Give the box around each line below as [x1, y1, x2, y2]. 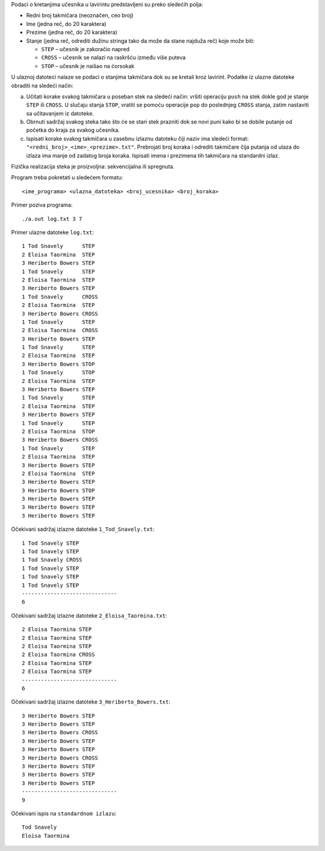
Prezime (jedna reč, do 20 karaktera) [26, 29, 117, 36]
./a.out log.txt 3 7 [22, 215, 82, 222]
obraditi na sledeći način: [11, 82, 73, 89]
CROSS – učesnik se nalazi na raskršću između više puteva [41, 54, 186, 61]
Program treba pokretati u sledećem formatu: [11, 174, 123, 181]
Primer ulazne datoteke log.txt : [11, 229, 94, 236]
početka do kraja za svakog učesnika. [26, 126, 120, 134]
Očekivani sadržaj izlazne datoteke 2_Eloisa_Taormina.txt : [11, 611, 168, 619]
